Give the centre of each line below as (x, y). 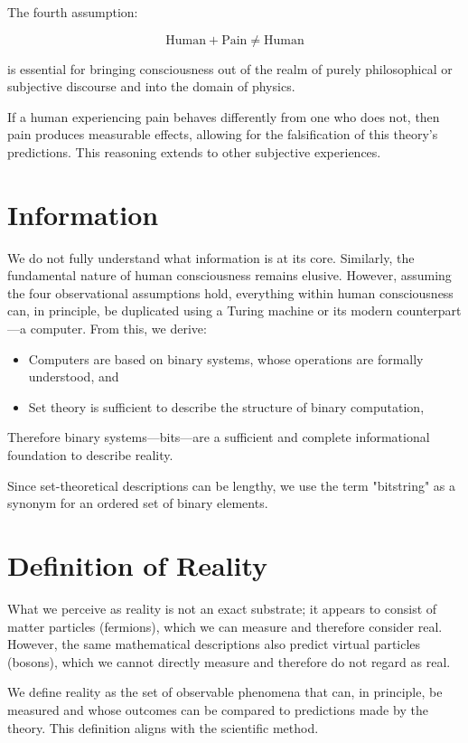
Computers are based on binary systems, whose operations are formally (226, 358)
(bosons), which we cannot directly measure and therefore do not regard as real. (229, 661)
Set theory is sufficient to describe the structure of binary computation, (226, 406)
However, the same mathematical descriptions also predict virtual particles (214, 644)
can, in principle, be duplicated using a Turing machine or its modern (200, 310)
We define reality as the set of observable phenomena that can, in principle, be (225, 692)
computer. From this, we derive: (118, 329)
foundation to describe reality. (90, 455)
